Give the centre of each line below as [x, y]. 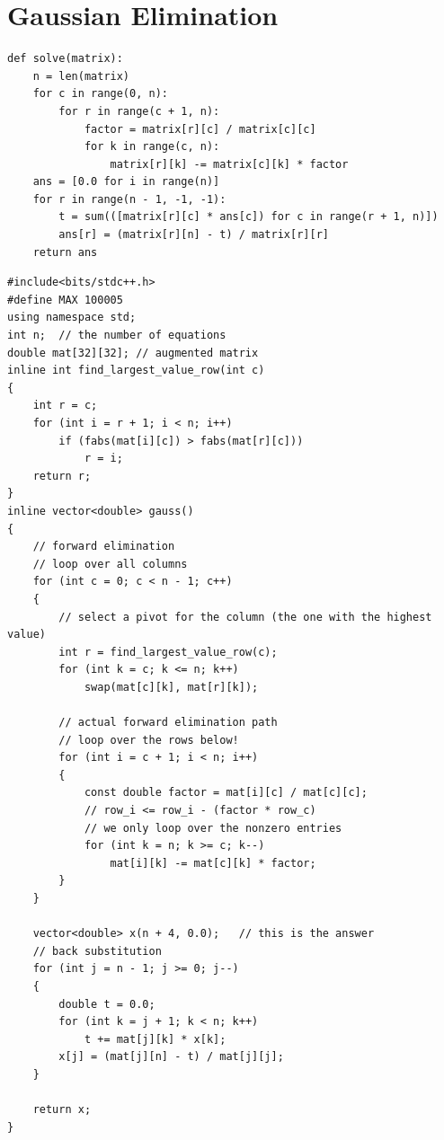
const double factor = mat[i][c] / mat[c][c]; [226, 793]
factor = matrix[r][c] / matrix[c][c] [200, 129]
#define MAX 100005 [65, 300]
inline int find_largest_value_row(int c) [136, 371]
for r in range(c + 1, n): [139, 111]
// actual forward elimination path [168, 723]
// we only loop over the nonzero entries [213, 828]
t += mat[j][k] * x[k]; [155, 1039]
